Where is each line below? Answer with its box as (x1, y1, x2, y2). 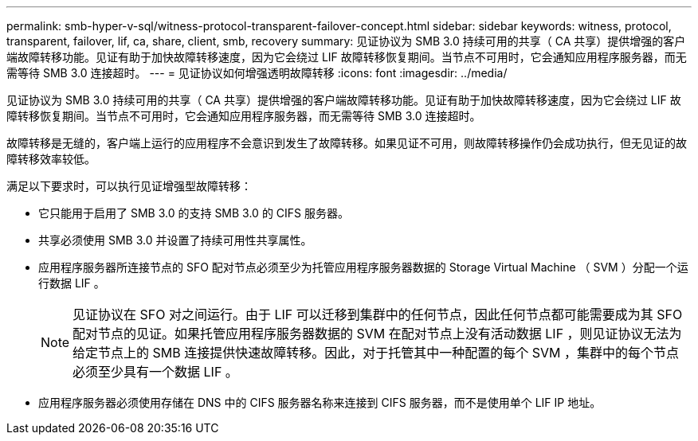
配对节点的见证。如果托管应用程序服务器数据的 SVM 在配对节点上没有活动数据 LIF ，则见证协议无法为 (73, 326, 682, 341)
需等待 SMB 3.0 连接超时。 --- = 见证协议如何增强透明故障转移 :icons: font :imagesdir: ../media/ (6, 66, 508, 80)
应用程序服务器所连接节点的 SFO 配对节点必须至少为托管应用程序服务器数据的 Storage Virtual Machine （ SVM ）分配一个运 (38, 260, 688, 274)
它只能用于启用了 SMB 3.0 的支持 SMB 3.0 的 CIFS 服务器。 (38, 206, 349, 220)
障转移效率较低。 (6, 152, 96, 166)
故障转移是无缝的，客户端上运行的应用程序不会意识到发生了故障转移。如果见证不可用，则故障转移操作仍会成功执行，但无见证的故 (6, 136, 687, 150)
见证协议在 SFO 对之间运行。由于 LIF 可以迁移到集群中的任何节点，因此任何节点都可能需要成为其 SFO (73, 306, 683, 322)
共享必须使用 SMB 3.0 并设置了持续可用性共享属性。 (38, 233, 312, 247)
